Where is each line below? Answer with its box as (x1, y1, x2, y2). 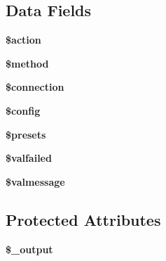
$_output (6, 241, 53, 256)
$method (6, 56, 49, 70)
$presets (6, 127, 46, 141)
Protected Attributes (6, 208, 161, 230)
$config (6, 103, 41, 117)
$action (6, 32, 41, 47)
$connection (6, 79, 64, 94)
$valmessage (6, 174, 65, 189)
